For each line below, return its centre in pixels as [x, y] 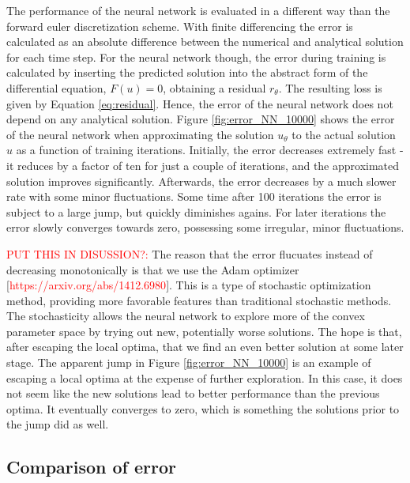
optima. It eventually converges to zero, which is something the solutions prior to [203, 408]
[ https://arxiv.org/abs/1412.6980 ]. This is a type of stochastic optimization [189, 285]
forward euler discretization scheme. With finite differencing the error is [180, 26]
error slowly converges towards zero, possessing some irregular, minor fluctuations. [205, 227]
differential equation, [56, 87]
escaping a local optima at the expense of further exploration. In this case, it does [205, 377]
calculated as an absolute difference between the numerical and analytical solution [205, 42]
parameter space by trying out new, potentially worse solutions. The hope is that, [204, 331]
